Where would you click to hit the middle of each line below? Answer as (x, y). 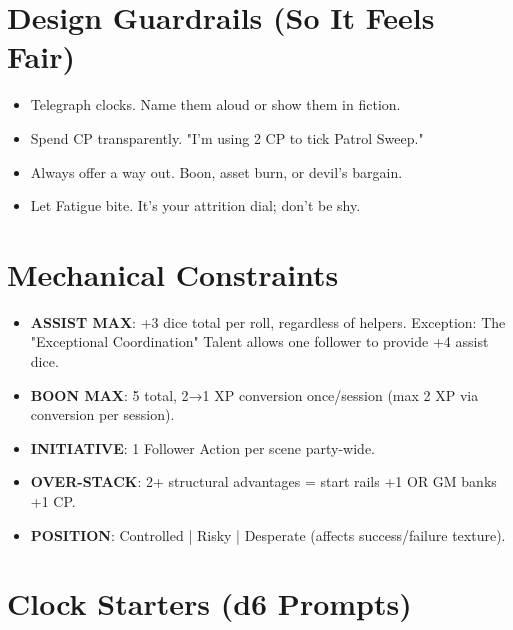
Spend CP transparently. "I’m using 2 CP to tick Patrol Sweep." (227, 137)
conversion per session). (102, 414)
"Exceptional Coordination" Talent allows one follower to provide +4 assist (259, 341)
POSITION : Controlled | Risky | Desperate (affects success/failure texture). (268, 534)
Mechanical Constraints (173, 273)
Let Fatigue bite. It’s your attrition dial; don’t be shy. (195, 205)
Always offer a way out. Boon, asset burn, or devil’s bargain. (216, 171)
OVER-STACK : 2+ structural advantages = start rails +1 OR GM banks (263, 481)
